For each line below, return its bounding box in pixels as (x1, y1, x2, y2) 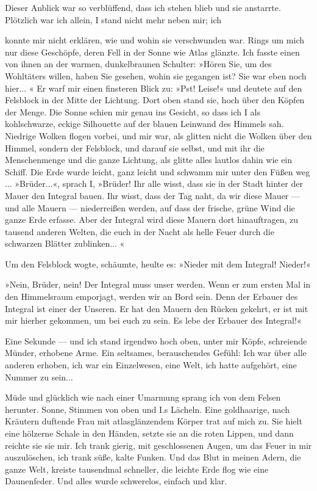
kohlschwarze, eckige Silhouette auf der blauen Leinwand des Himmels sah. (5, 117, 284, 130)
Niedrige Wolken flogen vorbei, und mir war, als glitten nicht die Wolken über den (5, 129, 312, 142)
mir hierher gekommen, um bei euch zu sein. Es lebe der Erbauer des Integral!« (5, 314, 302, 327)
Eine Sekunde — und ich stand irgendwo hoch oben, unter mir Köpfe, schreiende (5, 334, 307, 347)
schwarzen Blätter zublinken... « (5, 237, 125, 250)
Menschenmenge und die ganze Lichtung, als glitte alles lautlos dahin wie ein (5, 153, 293, 166)
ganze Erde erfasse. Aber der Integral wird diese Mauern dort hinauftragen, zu (5, 213, 299, 226)
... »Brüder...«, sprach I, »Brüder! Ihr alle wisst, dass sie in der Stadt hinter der (5, 177, 303, 190)
